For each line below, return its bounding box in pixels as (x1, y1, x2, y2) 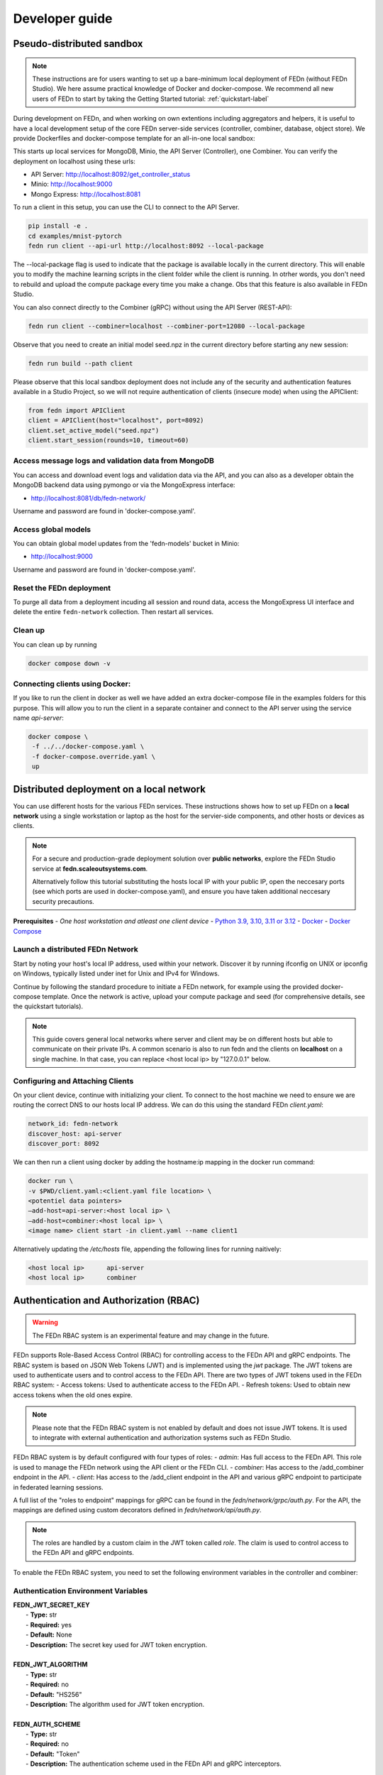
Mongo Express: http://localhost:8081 (30, 190, 141, 198)
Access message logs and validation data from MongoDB (13, 456, 214, 466)
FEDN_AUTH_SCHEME (13, 1720, 81, 1728)
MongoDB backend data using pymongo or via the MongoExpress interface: (13, 481, 235, 489)
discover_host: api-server (28, 1130, 122, 1137)
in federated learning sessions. (13, 1482, 104, 1491)
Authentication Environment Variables (13, 1585, 148, 1595)
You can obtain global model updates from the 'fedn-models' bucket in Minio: (13, 540, 240, 548)
